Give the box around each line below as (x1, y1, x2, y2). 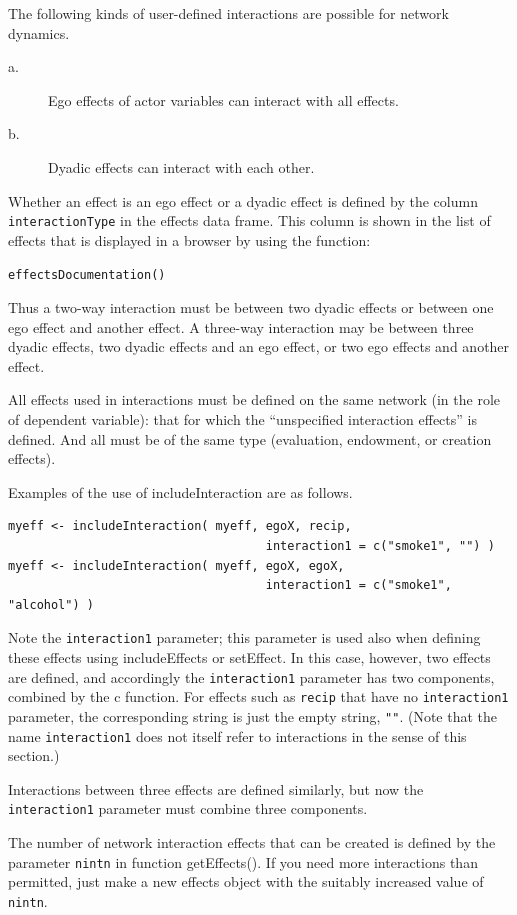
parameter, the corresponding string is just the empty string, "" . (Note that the (8, 705, 498, 726)
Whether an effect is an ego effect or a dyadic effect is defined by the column (8, 190, 478, 211)
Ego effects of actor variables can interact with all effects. (48, 89, 399, 110)
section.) (8, 745, 60, 766)
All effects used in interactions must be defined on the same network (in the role (8, 389, 501, 410)
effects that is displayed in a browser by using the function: (8, 229, 371, 250)
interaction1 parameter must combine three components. (8, 798, 368, 819)
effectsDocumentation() (8, 268, 166, 283)
